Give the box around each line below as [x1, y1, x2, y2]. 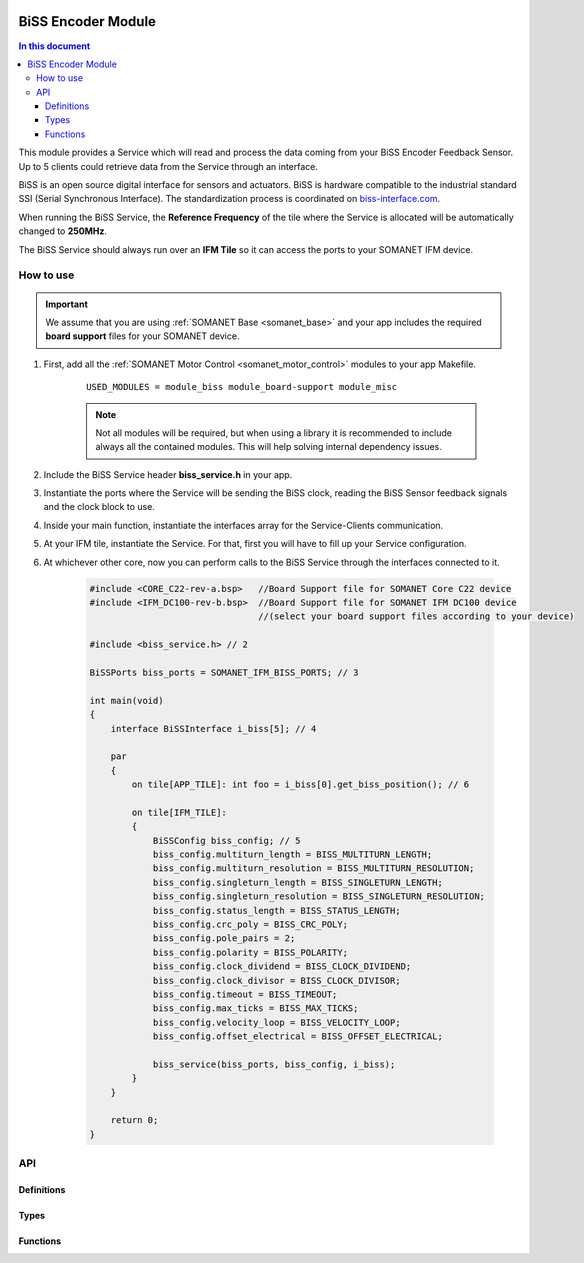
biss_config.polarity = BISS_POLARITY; [152, 946, 349, 958]
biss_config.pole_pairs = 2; [152, 933, 296, 944]
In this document [18, 40, 91, 52]
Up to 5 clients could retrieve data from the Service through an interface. [18, 160, 319, 172]
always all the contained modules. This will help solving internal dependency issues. [95, 441, 442, 453]
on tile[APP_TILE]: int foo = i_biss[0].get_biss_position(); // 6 [131, 779, 470, 790]
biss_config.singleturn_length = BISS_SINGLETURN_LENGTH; [152, 876, 444, 888]
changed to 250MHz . [18, 225, 107, 237]
